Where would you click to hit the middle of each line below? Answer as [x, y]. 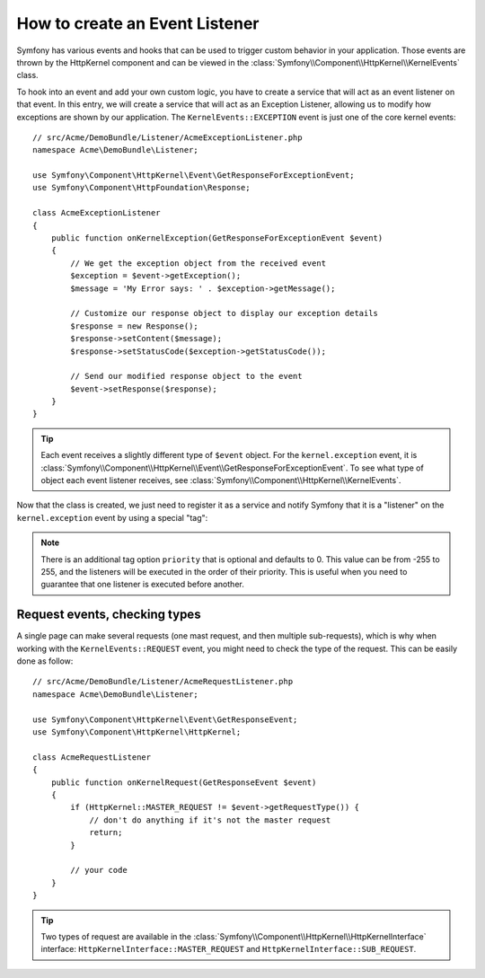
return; [106, 833]
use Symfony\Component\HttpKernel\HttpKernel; [137, 732]
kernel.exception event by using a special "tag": [112, 517]
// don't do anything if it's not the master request [210, 820]
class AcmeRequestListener [92, 757]
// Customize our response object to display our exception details [225, 313]
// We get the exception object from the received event [198, 263]
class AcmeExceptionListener [97, 213]
